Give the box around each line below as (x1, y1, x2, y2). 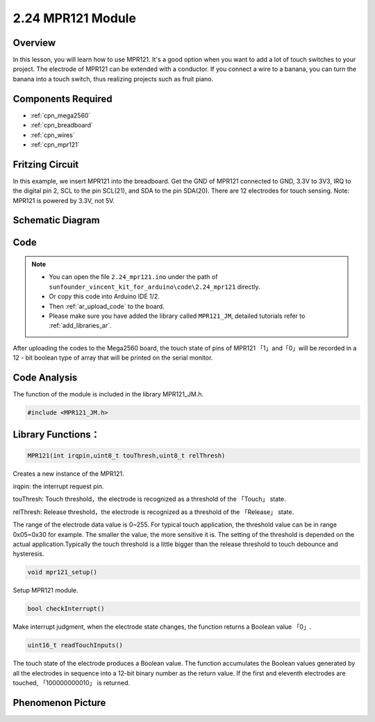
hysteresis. (12, 549, 44, 558)
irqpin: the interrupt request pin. (12, 482, 104, 490)
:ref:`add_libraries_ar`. (49, 321, 112, 330)
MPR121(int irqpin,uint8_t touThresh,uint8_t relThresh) (27, 451, 226, 459)
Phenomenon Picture (12, 696, 106, 709)
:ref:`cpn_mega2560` (30, 111, 91, 120)
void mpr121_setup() (27, 568, 97, 577)
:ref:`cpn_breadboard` (30, 121, 94, 129)
